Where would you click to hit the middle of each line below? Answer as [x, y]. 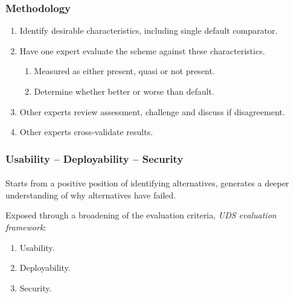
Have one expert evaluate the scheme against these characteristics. [142, 50]
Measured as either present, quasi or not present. [124, 71]
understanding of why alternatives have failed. [91, 195]
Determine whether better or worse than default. [124, 91]
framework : [26, 227]
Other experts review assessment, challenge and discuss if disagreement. [152, 111]
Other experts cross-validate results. [86, 132]
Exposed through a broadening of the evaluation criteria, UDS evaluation [141, 215]
